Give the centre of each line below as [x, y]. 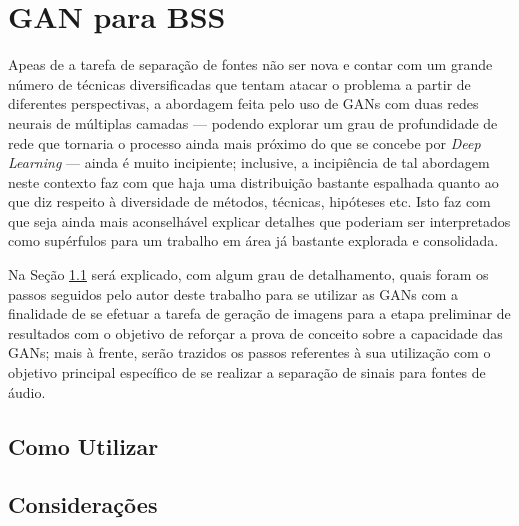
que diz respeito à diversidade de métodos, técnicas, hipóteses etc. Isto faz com [249, 201]
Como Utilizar [83, 445]
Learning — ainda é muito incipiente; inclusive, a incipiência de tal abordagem [249, 162]
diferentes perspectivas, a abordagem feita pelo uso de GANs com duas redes [243, 103]
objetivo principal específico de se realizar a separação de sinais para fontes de [247, 372]
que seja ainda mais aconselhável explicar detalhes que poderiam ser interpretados [259, 220]
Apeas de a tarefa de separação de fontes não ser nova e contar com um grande [250, 64]
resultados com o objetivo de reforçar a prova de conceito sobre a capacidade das [255, 332]
